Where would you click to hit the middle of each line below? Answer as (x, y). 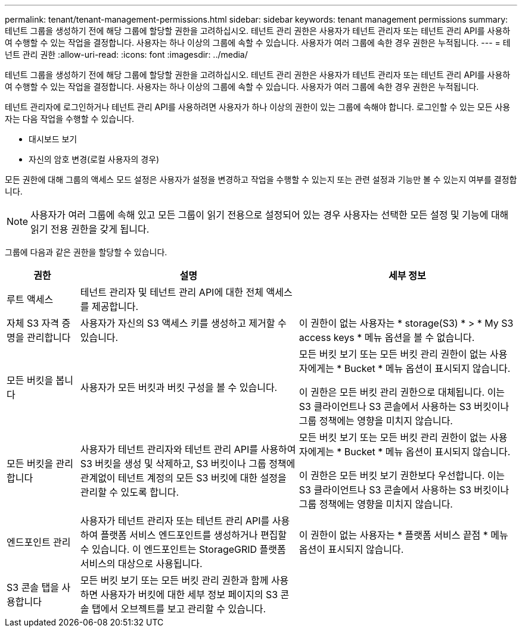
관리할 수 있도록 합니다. (130, 492)
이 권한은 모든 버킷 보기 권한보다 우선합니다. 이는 (402, 475)
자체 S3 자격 (33, 323)
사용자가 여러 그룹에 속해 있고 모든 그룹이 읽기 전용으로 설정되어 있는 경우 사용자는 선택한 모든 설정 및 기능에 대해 (270, 215)
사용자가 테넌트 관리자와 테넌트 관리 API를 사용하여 (188, 449)
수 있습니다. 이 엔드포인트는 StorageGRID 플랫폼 (183, 549)
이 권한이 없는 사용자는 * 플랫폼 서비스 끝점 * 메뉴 (403, 535)
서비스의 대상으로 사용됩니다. (141, 564)
